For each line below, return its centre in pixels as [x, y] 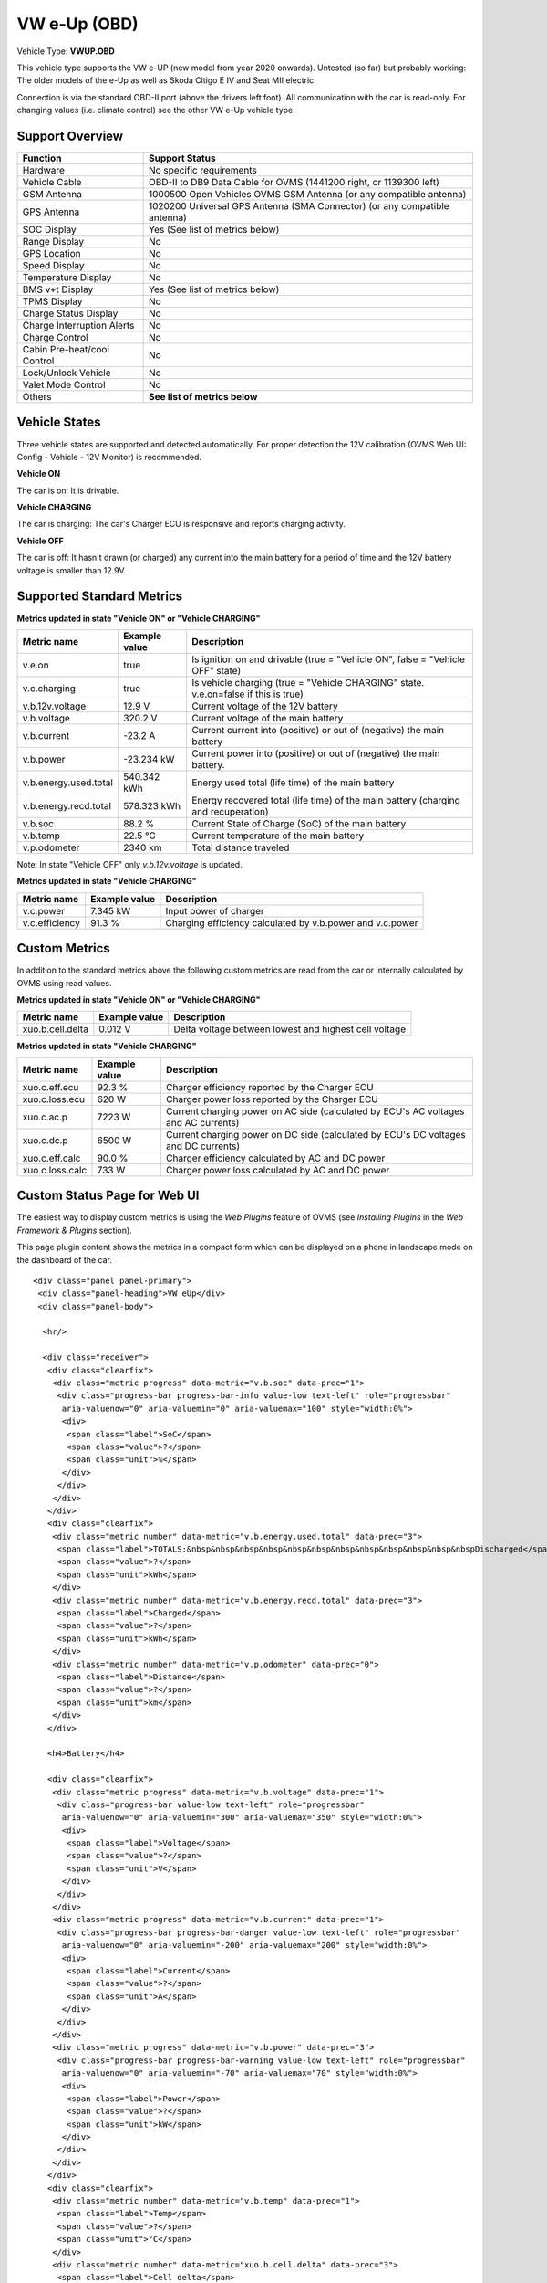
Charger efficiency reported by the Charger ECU [269, 1087]
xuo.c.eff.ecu [51, 1087]
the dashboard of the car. [65, 1259]
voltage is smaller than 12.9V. [72, 570]
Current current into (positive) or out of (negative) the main [318, 730]
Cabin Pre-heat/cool [66, 350]
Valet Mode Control [64, 385]
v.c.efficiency [52, 922]
